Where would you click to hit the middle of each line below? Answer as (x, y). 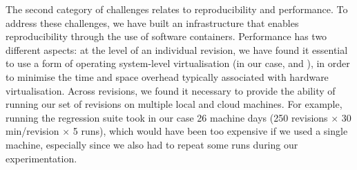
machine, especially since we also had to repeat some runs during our (152, 144)
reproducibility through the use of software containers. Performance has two (166, 36)
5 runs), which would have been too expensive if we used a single (210, 131)
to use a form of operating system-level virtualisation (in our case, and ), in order (178, 63)
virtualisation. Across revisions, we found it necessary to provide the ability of (171, 90)
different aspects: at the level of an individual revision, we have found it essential (177, 49)
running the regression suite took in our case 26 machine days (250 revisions (167, 117)
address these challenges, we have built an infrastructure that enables (152, 22)
